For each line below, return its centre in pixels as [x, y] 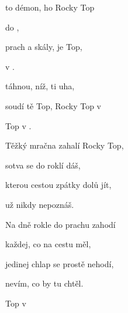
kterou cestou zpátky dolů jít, [58, 185]
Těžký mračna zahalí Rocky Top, [65, 145]
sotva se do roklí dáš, [43, 165]
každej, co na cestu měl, [48, 244]
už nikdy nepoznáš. [40, 204]
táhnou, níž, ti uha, [40, 86]
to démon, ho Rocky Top [50, 7]
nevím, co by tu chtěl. [44, 283]
